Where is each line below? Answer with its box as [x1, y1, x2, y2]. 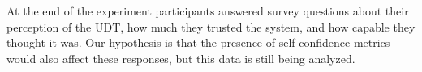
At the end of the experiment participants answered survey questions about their [6, 2, 409, 19]
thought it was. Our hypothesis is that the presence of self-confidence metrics [6, 34, 390, 51]
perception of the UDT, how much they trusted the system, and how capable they [6, 18, 416, 35]
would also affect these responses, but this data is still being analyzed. [6, 49, 355, 66]
